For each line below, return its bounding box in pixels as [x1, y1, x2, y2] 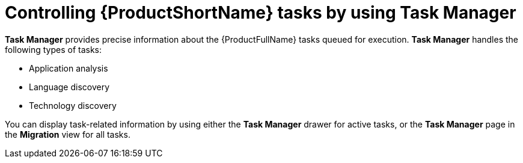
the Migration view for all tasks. [5, 129, 130, 140]
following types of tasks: [5, 44, 102, 55]
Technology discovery [29, 100, 117, 111]
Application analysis [29, 63, 108, 73]
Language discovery [29, 81, 110, 92]
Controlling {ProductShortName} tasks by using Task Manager [5, 2, 516, 23]
